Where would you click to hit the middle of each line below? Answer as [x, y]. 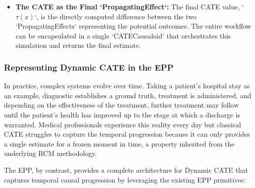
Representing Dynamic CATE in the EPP [89, 67]
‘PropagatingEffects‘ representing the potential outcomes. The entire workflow [133, 26]
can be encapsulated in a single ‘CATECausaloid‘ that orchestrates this [123, 35]
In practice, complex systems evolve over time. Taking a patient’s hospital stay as [127, 86]
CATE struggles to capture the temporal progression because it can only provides [127, 134]
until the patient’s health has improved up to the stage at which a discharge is [122, 114]
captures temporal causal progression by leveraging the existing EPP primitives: [125, 179]
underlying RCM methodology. [50, 153]
